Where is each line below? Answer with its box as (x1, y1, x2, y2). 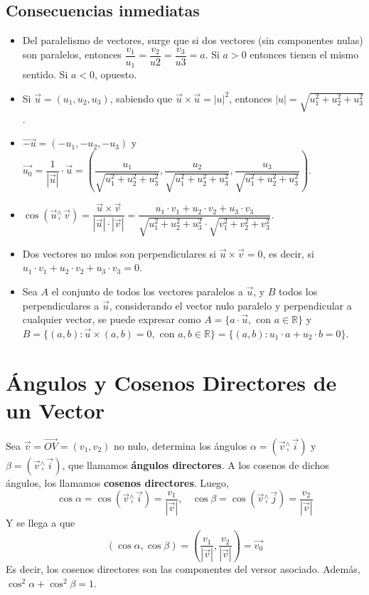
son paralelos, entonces (22, 47, 122, 62)
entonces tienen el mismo (250, 47, 359, 62)
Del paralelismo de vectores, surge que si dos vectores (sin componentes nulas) (22, 33, 363, 48)
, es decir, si (262, 246, 314, 260)
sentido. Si (22, 67, 68, 82)
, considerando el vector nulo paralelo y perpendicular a (109, 297, 352, 312)
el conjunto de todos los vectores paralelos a (51, 283, 243, 298)
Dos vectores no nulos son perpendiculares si (22, 246, 216, 260)
